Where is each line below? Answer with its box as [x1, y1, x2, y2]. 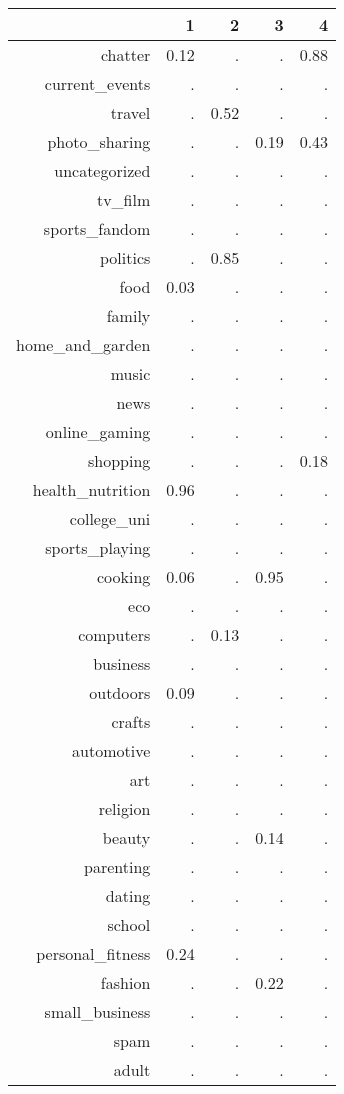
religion [98, 797, 151, 820]
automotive [72, 739, 151, 762]
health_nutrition [32, 478, 151, 501]
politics [99, 246, 151, 269]
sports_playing [45, 536, 151, 559]
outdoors [89, 681, 151, 704]
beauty [102, 826, 151, 849]
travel [110, 101, 151, 124]
